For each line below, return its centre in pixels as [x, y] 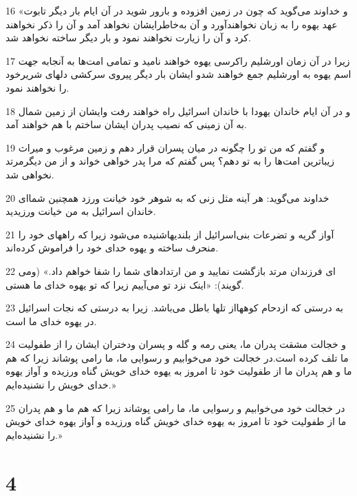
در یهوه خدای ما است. [51, 321]
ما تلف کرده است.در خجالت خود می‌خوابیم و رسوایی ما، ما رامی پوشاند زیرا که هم [177, 357]
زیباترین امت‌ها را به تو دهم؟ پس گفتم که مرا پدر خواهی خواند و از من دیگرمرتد [170, 161]
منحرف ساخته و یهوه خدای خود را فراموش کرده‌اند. [112, 248]
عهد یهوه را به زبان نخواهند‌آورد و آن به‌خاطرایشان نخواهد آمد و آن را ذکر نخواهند [172, 24]
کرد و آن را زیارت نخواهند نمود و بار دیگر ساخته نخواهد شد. [128, 38]
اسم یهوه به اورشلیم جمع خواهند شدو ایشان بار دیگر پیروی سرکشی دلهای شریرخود [178, 74]
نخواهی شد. [30, 174]
